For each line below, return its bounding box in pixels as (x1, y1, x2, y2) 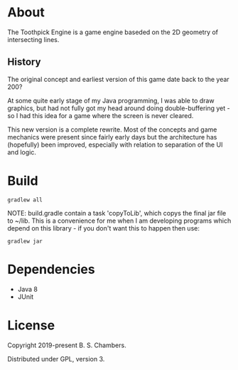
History (7, 56, 41, 68)
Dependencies (7, 261, 95, 277)
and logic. (7, 147, 37, 157)
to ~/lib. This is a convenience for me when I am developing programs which (7, 216, 232, 225)
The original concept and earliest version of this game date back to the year (7, 75, 229, 83)
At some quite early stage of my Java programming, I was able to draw (7, 96, 215, 105)
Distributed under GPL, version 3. (7, 354, 105, 363)
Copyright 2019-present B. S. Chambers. (7, 341, 126, 349)
